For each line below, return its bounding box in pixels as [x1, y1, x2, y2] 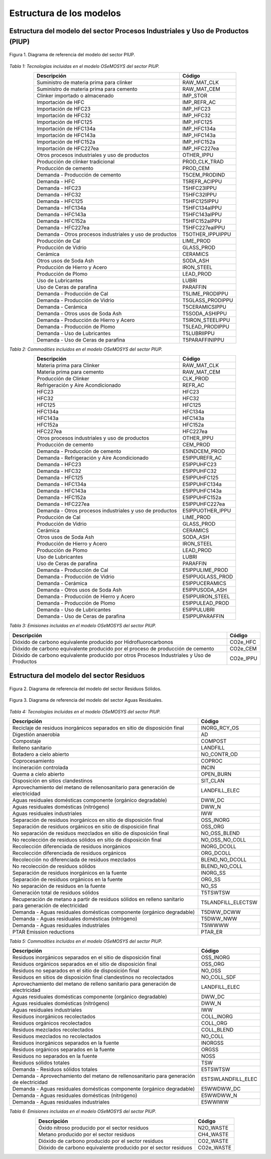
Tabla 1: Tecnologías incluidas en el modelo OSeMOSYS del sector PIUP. [9, 63, 160, 69]
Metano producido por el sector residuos [38, 1131, 135, 1138]
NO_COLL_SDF [201, 974, 236, 981]
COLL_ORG [201, 1020, 228, 1027]
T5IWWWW [201, 922, 229, 929]
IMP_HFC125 [182, 118, 213, 125]
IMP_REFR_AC [182, 99, 216, 106]
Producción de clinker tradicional [37, 158, 115, 165]
